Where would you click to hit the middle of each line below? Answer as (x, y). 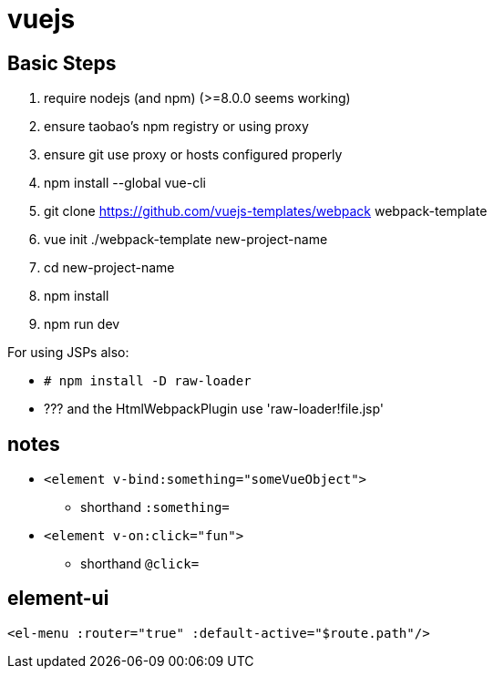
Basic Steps (62, 63)
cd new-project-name (109, 268)
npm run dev (82, 324)
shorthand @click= (140, 564)
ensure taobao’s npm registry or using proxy (176, 127)
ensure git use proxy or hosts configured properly (193, 155)
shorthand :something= (155, 507)
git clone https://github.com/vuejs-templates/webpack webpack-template (266, 211)
